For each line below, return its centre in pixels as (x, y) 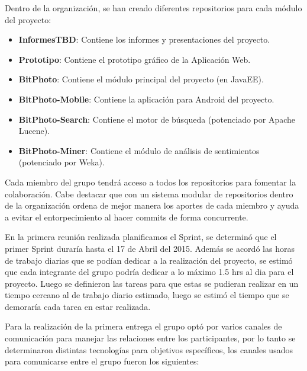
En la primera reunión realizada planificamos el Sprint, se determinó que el (141, 237)
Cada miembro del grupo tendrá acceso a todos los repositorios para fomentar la (151, 182)
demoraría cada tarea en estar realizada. (78, 306)
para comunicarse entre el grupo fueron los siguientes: (102, 361)
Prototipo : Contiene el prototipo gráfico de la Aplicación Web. (135, 59)
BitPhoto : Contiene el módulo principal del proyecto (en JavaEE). (141, 79)
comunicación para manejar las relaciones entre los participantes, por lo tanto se (150, 338)
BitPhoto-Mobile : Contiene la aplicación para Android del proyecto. (146, 99)
